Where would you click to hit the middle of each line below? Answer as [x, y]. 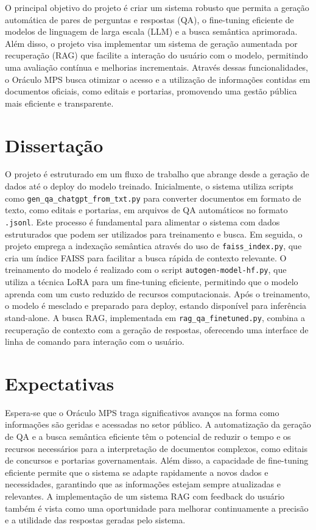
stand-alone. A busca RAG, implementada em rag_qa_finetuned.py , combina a [155, 317]
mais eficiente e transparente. [59, 103]
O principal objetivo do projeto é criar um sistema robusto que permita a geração [157, 7]
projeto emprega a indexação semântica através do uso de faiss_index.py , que [153, 246]
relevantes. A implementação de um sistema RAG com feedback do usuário [145, 496]
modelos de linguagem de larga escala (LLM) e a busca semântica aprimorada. [151, 31]
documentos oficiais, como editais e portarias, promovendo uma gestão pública [151, 91]
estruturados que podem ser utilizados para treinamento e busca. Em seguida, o [154, 234]
